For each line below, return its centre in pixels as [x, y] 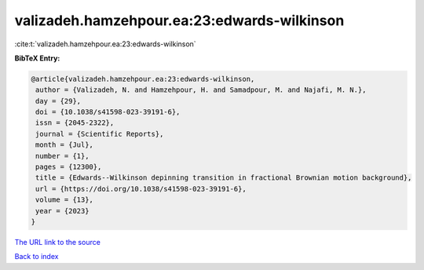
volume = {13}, [65, 200]
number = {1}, [62, 156]
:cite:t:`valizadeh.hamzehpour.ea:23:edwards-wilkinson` [105, 44]
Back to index [37, 257]
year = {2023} [62, 211]
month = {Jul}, [65, 145]
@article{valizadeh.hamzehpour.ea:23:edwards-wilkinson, [143, 79]
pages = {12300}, [69, 167]
